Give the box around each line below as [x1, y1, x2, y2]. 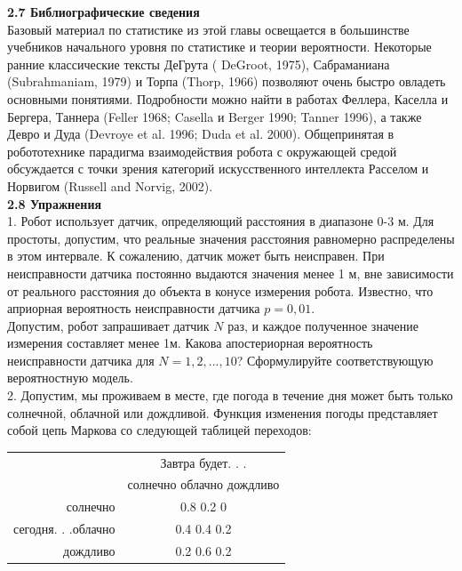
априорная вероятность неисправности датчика [7, 299, 260, 318]
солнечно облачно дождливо [127, 475, 280, 494]
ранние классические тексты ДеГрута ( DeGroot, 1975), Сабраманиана [7, 54, 390, 73]
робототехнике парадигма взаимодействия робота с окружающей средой [7, 141, 397, 160]
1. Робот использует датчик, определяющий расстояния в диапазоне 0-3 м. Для [7, 212, 434, 230]
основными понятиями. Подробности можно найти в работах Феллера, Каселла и [7, 89, 449, 108]
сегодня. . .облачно [13, 519, 115, 538]
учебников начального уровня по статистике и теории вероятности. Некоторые [7, 37, 432, 56]
